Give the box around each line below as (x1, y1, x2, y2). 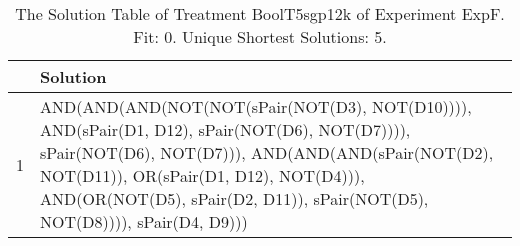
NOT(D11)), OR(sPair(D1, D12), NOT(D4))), (40, 164, 365, 187)
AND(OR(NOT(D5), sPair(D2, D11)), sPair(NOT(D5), (40, 187, 429, 210)
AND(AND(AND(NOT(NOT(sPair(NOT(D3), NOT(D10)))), (40, 95, 472, 118)
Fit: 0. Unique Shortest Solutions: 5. (133, 25, 387, 48)
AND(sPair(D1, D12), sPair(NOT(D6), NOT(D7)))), (40, 118, 411, 141)
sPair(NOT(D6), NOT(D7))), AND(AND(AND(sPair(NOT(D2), (40, 141, 494, 164)
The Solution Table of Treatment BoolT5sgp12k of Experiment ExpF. (15, 2, 505, 25)
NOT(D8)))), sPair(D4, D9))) (40, 210, 248, 233)
